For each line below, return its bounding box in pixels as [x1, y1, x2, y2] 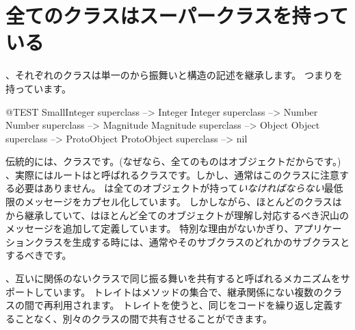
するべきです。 [5, 248, 72, 262]
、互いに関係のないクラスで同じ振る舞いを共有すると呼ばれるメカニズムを [5, 271, 341, 285]
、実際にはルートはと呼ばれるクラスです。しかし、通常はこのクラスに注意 [5, 167, 340, 181]
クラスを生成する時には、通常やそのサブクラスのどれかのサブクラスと [34, 234, 350, 249]
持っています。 [5, 81, 71, 95]
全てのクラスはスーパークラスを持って [5, 1, 349, 29]
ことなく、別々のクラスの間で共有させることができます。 [14, 311, 272, 325]
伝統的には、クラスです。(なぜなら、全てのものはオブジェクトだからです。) [5, 154, 341, 168]
